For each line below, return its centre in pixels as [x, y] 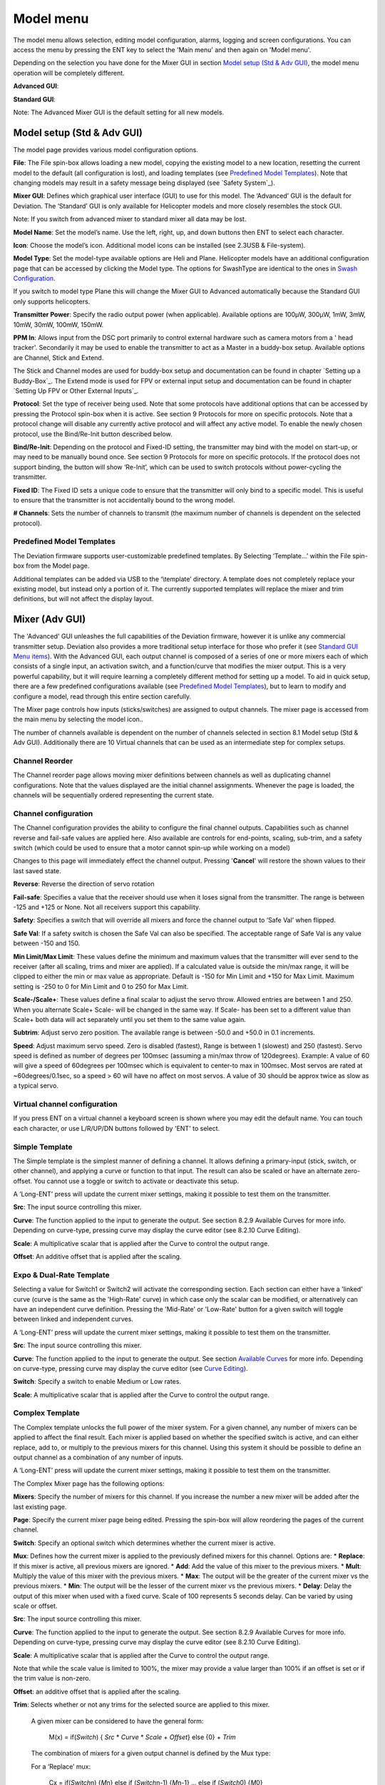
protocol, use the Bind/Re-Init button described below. [93, 434]
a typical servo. [36, 1086]
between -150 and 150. [47, 943]
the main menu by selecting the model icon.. [78, 719]
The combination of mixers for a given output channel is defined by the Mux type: [151, 1754]
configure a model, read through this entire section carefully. [102, 696]
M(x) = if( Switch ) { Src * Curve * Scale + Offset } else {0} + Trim [143, 1737]
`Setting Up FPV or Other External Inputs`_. [76, 391]
